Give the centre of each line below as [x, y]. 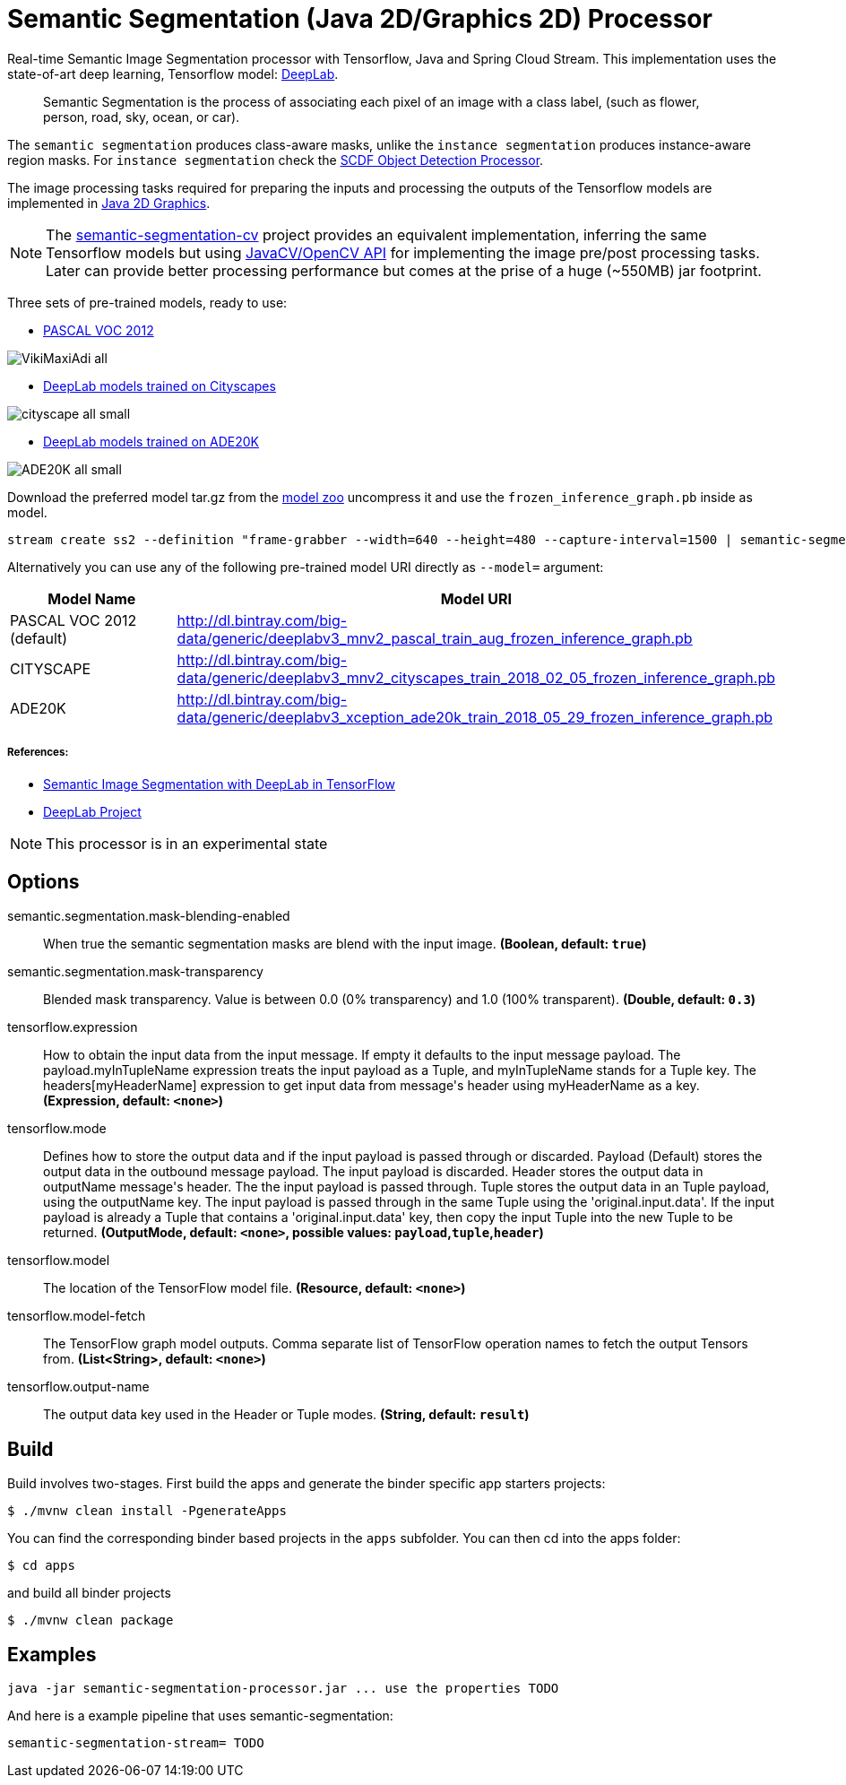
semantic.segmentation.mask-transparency [135, 972]
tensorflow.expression [73, 1027]
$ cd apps [41, 1566]
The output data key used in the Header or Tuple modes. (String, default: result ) [286, 1415]
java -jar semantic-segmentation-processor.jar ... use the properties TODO [283, 1689]
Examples [52, 1654]
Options [43, 881]
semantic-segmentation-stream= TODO [136, 1743]
